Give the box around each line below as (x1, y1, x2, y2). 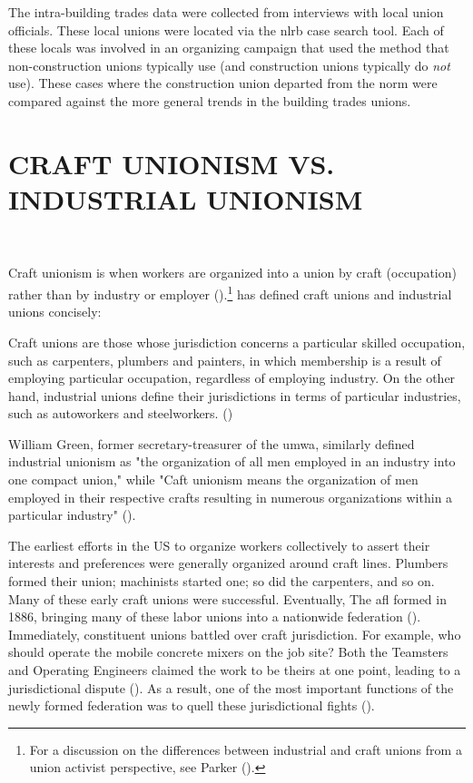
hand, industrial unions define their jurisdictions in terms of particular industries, (8, 386, 461, 405)
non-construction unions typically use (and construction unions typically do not (8, 55, 450, 74)
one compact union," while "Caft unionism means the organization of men (8, 470, 419, 489)
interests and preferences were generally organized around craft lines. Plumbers (8, 553, 448, 573)
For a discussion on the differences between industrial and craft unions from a (29, 739, 462, 759)
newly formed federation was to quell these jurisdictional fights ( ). (8, 696, 375, 715)
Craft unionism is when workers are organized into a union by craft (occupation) (8, 263, 457, 282)
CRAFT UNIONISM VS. (8, 144, 335, 181)
